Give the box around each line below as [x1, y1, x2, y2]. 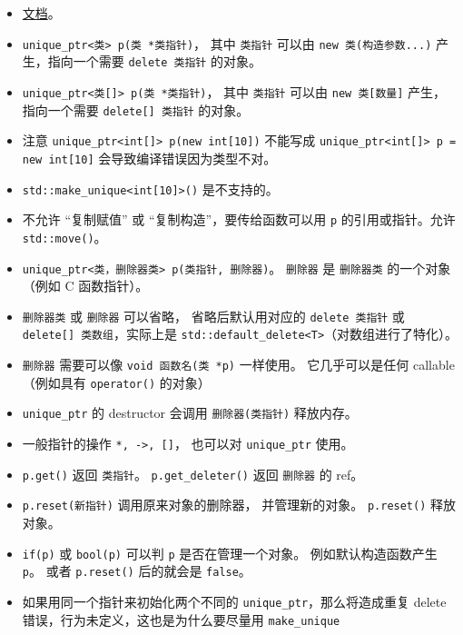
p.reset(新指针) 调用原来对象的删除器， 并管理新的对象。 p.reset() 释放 [22, 495, 457, 514]
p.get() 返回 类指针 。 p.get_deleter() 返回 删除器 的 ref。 [22, 464, 364, 483]
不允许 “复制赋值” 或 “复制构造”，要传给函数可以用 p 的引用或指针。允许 [22, 210, 456, 229]
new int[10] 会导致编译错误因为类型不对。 [22, 148, 277, 167]
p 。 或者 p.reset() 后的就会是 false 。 [22, 561, 251, 580]
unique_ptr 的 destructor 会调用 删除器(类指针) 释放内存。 [22, 403, 358, 422]
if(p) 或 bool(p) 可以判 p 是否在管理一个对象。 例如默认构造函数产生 [22, 543, 438, 562]
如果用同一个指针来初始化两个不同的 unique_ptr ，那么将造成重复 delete [22, 591, 447, 610]
